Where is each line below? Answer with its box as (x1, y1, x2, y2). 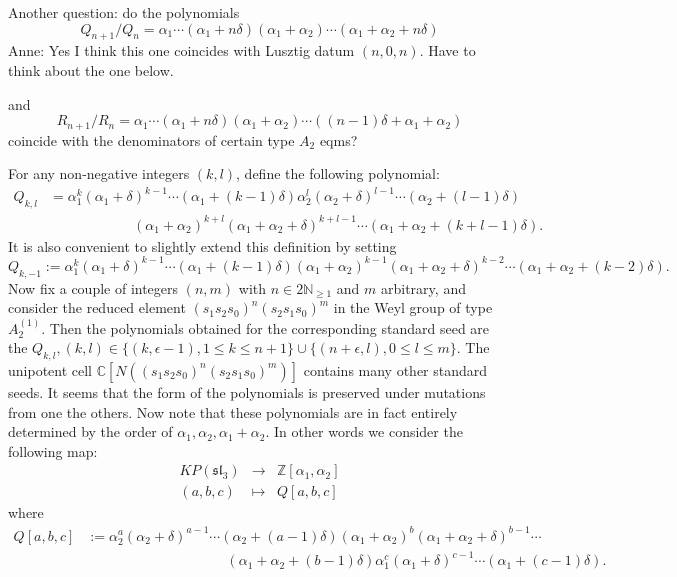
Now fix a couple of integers (8, 277, 179, 298)
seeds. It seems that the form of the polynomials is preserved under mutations (8, 381, 486, 402)
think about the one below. (8, 59, 174, 80)
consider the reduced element (8, 297, 186, 318)
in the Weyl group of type (333, 297, 493, 318)
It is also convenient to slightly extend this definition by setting (8, 235, 397, 256)
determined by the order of (8, 421, 173, 442)
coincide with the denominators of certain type (8, 129, 295, 150)
